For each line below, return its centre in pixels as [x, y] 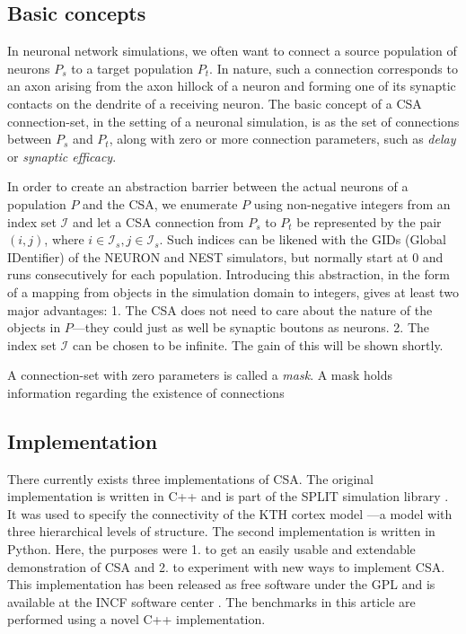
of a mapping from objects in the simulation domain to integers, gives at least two [233, 291]
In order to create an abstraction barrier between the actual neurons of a [208, 186]
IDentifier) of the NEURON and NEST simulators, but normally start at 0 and [225, 256]
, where [64, 239]
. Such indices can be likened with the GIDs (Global [303, 239]
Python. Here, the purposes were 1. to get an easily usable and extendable [211, 549]
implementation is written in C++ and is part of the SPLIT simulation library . [228, 496]
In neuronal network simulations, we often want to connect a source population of [232, 51]
